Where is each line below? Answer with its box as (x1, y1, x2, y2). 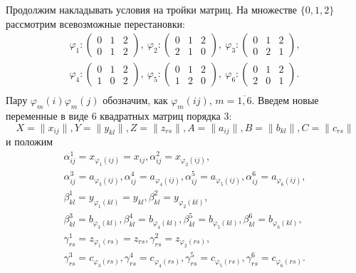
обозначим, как (103, 93, 168, 108)
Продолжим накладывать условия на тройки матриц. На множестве (6, 2, 298, 16)
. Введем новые (251, 93, 319, 108)
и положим (6, 134, 53, 149)
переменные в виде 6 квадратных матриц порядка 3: (6, 108, 232, 123)
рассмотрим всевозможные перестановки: (6, 16, 185, 31)
